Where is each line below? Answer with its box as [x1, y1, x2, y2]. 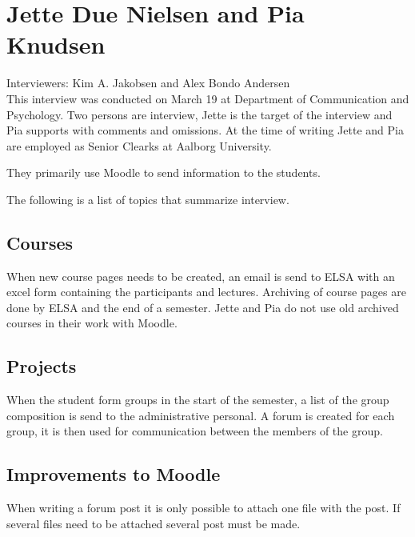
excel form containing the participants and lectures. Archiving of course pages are [6, 283, 406, 300]
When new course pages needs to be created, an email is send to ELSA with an [6, 267, 395, 284]
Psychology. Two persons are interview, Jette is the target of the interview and [6, 106, 393, 122]
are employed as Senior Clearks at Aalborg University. [6, 137, 272, 154]
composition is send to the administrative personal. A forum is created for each [6, 407, 395, 423]
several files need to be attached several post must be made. [6, 515, 301, 531]
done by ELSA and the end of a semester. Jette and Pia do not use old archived [6, 299, 399, 315]
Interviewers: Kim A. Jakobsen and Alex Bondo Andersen [6, 74, 290, 91]
